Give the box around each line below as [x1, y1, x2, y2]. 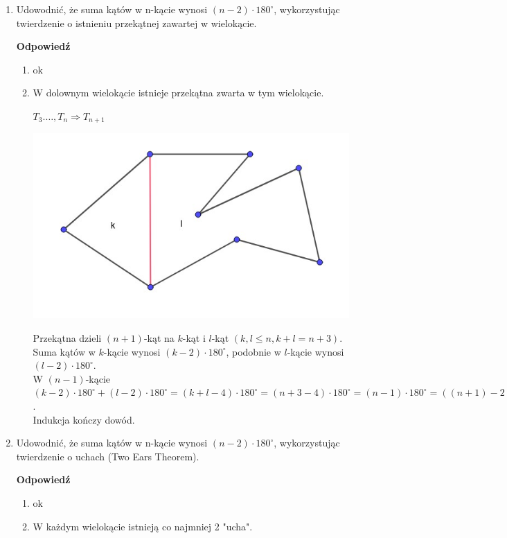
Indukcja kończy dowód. [33, 412, 135, 426]
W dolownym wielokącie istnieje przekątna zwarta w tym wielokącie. [33, 85, 324, 100]
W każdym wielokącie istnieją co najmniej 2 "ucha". [33, 519, 253, 533]
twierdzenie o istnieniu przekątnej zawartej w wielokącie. [16, 15, 257, 30]
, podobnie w [226, 344, 281, 358]
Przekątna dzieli [33, 330, 102, 345]
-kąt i [182, 330, 206, 345]
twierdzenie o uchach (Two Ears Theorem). [16, 449, 199, 463]
